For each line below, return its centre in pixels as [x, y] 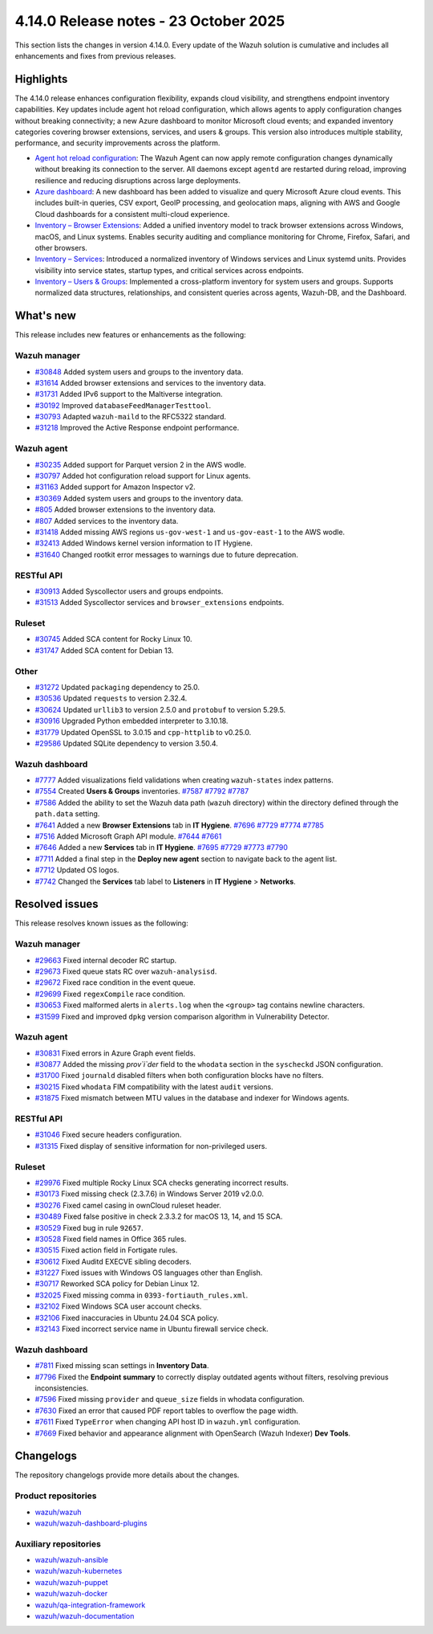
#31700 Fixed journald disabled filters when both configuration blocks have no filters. [179, 1076]
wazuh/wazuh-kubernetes [79, 1571]
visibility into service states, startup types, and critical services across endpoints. [169, 270]
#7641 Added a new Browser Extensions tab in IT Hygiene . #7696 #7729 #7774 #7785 [180, 825]
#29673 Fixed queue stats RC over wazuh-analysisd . [126, 971]
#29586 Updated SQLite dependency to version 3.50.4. [126, 743]
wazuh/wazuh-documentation [85, 1616]
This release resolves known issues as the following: [101, 923]
